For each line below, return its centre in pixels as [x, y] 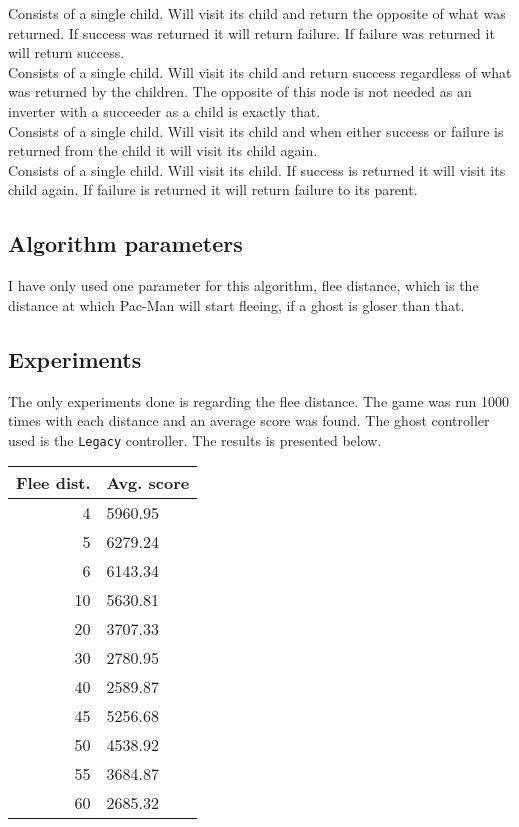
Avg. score [148, 483]
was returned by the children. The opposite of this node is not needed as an [240, 91]
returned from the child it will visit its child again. [163, 150]
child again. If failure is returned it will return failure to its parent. [213, 189]
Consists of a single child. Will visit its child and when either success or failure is [256, 130]
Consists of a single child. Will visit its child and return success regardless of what [260, 71]
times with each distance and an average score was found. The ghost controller [249, 420]
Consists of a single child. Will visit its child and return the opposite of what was [257, 13]
